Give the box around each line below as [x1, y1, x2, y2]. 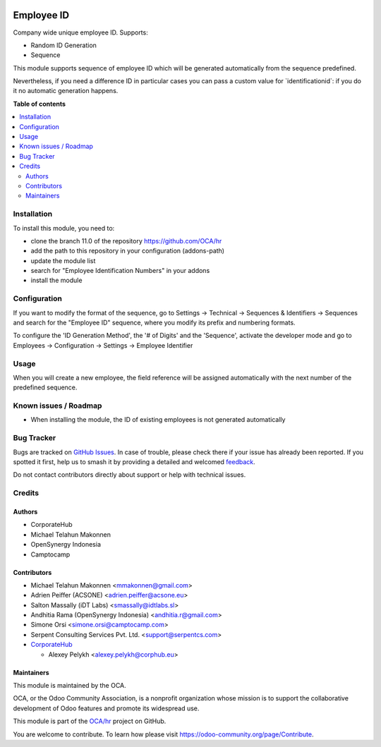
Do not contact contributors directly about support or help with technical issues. [13, 470, 246, 479]
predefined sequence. [13, 383, 78, 391]
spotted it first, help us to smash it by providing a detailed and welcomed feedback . [13, 457, 255, 466]
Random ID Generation [30, 41, 97, 49]
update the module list [30, 256, 96, 265]
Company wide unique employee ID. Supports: [13, 28, 148, 37]
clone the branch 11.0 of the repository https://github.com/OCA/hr [30, 236, 222, 245]
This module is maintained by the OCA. [13, 681, 126, 690]
